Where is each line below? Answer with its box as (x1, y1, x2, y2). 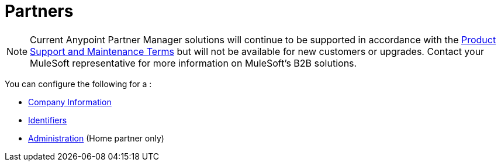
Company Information (28, 96, 112, 107)
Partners (5, 1, 74, 21)
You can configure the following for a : (5, 78, 152, 89)
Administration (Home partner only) (28, 133, 164, 143)
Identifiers (28, 115, 67, 125)
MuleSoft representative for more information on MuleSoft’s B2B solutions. (30, 57, 357, 69)
